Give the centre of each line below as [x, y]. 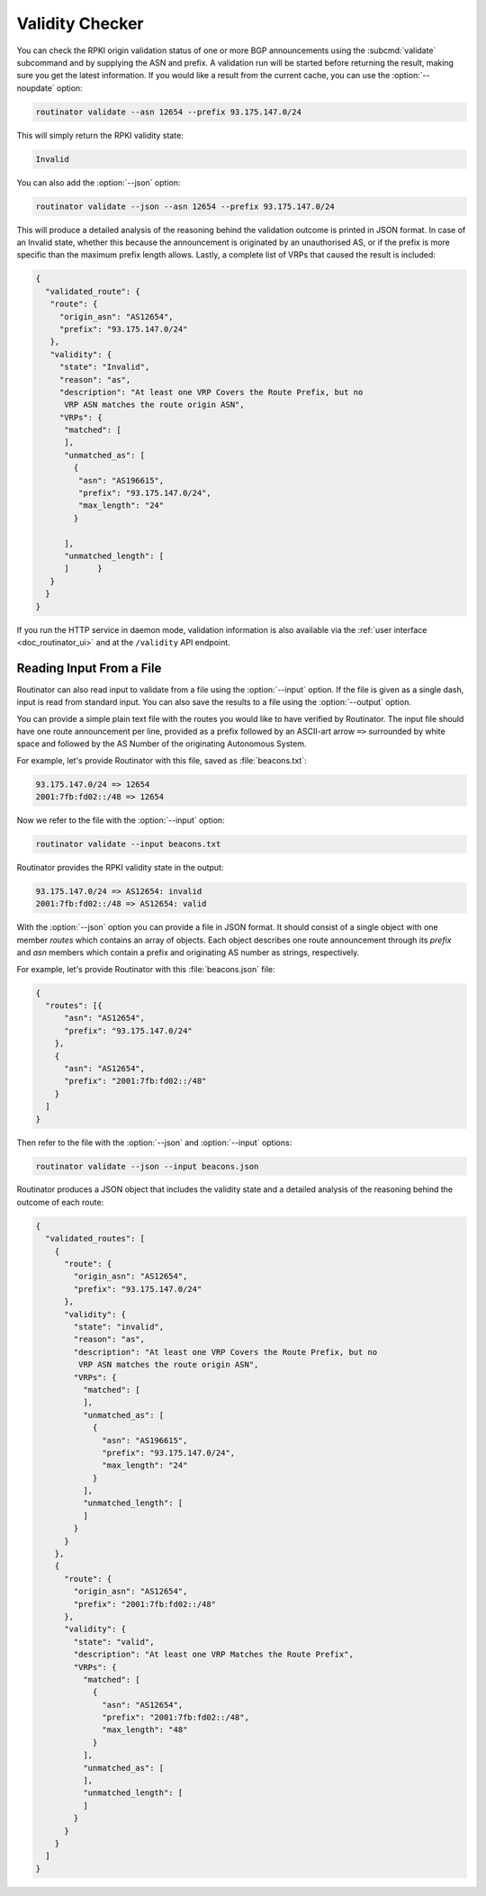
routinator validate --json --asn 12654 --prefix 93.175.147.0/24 [185, 206]
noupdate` [36, 88]
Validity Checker [80, 23]
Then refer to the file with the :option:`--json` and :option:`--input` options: [154, 1142]
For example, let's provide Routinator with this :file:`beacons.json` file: [146, 969]
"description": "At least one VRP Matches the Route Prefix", [214, 1655]
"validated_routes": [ [95, 1239]
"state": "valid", [114, 1642]
